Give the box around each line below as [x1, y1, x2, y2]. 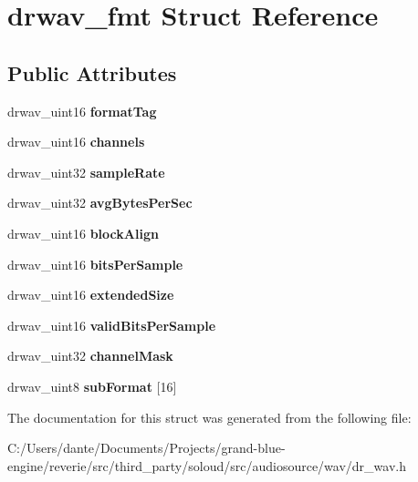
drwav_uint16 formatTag [7, 101, 157, 120]
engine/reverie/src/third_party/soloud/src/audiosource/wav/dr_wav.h [7, 456, 406, 475]
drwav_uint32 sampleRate [7, 162, 165, 181]
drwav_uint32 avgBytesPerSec [7, 193, 193, 212]
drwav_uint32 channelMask [7, 346, 173, 365]
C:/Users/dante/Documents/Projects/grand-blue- [7, 438, 286, 457]
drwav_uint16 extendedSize [7, 285, 174, 304]
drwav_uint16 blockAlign [7, 223, 159, 242]
